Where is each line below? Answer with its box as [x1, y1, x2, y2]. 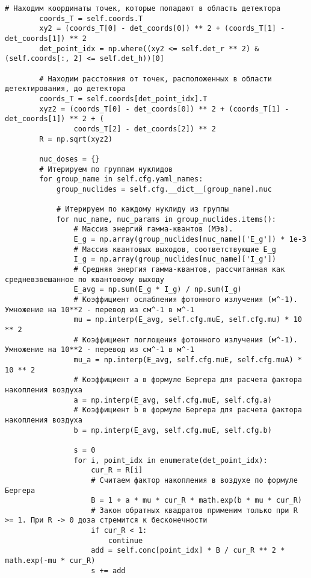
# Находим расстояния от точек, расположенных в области [39, 74, 272, 83]
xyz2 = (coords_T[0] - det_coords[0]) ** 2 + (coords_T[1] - [39, 104, 289, 113]
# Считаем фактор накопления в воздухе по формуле [91, 476, 298, 485]
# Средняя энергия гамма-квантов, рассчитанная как [73, 265, 285, 274]
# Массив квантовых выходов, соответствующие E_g [73, 245, 277, 254]
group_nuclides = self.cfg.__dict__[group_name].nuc [56, 184, 272, 193]
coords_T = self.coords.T [39, 14, 143, 23]
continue [108, 536, 143, 545]
